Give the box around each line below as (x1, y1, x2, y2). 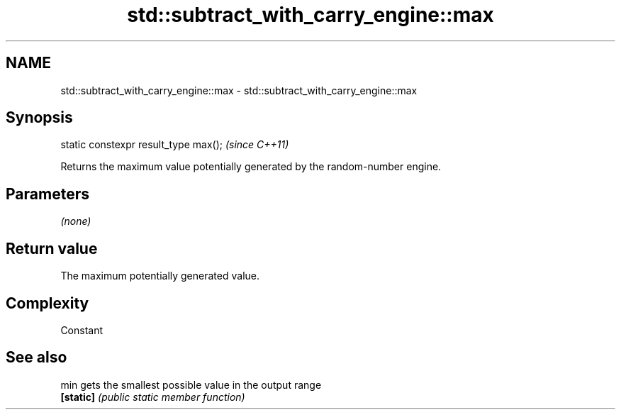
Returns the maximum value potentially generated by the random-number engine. (60, 160, 442, 173)
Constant (60, 323, 103, 336)
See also (6, 348, 67, 367)
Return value (6, 239, 98, 258)
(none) (60, 215, 91, 228)
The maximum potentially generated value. (60, 270, 259, 282)
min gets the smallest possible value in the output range (60, 378, 322, 391)
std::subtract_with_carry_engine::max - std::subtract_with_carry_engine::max (60, 84, 418, 96)
